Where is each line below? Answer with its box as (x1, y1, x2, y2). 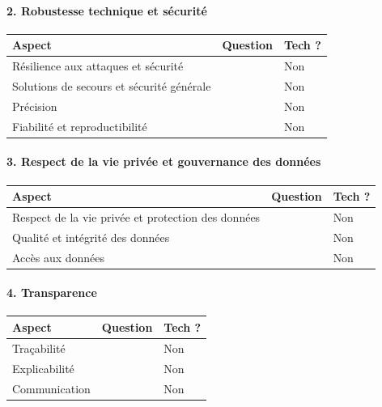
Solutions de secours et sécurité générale (12, 77, 211, 94)
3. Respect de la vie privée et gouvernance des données (6, 153, 321, 170)
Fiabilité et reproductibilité (12, 117, 147, 134)
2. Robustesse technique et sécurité (6, 2, 207, 19)
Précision (12, 97, 57, 114)
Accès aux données (12, 248, 105, 265)
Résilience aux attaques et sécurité (12, 57, 184, 74)
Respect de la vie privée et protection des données (12, 208, 261, 225)
